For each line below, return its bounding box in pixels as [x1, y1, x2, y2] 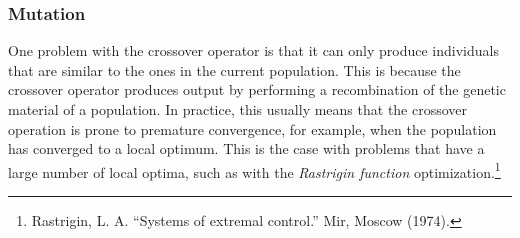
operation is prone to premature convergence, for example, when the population [8, 118, 497, 139]
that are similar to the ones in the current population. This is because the [8, 59, 461, 80]
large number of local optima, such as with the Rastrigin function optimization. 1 [8, 158, 501, 182]
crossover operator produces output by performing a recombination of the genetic [8, 79, 506, 100]
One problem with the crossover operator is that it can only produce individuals [8, 40, 499, 61]
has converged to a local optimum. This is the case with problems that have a [8, 138, 485, 159]
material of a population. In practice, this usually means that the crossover [8, 99, 468, 119]
